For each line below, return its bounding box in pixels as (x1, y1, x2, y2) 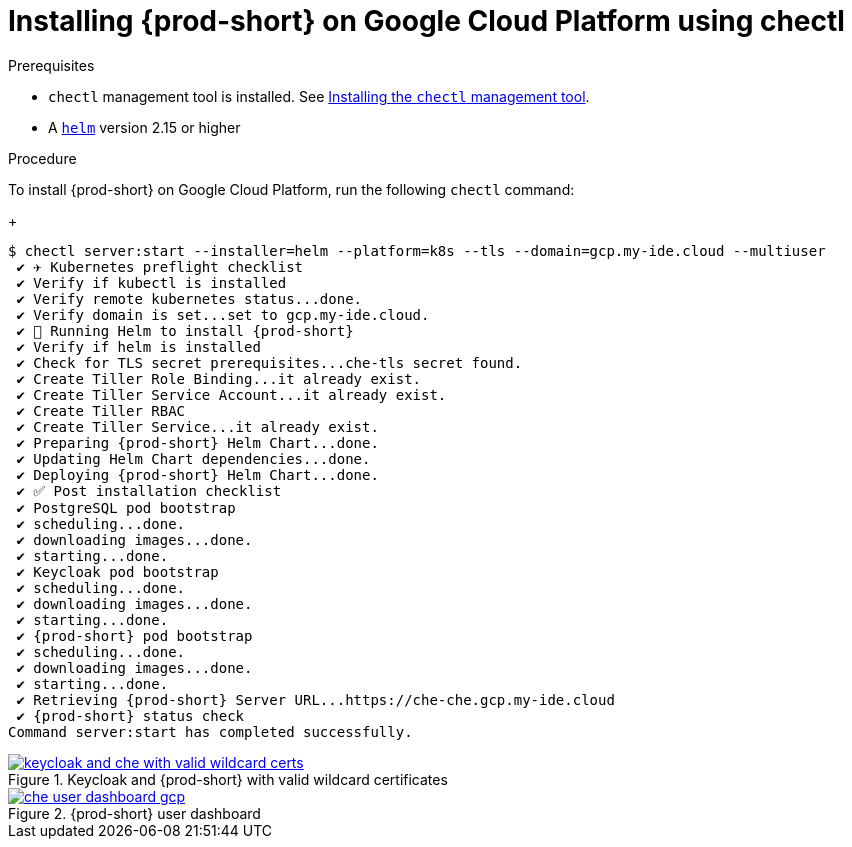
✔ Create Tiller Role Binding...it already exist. (16, 370, 422, 387)
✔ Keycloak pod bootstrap (16, 563, 219, 580)
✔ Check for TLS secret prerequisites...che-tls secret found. (16, 354, 523, 371)
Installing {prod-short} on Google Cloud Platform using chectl (8, 4, 845, 38)
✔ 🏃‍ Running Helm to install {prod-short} (16, 322, 354, 339)
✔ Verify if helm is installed (16, 338, 261, 355)
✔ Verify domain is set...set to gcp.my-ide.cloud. (16, 306, 430, 323)
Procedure (8, 149, 77, 167)
